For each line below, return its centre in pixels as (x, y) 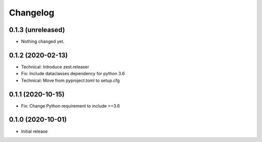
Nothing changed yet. (43, 42)
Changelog (32, 13)
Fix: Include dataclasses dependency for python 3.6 (73, 74)
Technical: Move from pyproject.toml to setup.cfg (70, 80)
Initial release (34, 131)
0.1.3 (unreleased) (37, 30)
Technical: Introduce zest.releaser (55, 67)
